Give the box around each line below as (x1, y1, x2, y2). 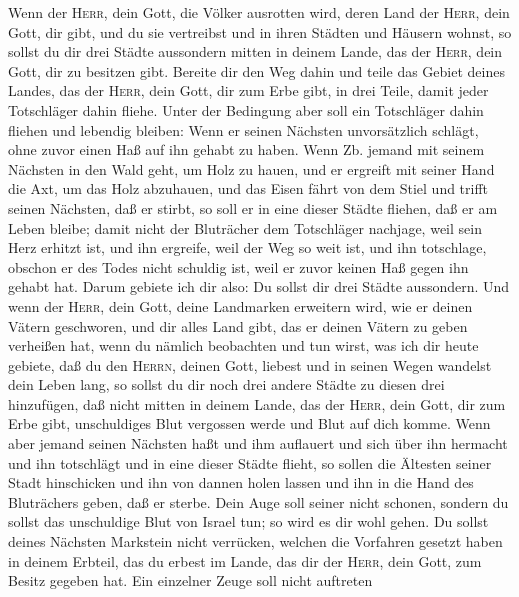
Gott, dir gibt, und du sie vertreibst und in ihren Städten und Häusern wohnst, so (8, 21, 512, 42)
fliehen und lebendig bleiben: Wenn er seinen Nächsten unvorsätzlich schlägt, (8, 119, 479, 140)
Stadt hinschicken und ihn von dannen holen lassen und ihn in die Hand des (8, 472, 474, 493)
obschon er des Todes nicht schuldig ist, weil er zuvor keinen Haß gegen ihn (8, 256, 469, 277)
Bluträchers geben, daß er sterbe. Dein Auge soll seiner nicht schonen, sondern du (8, 491, 509, 512)
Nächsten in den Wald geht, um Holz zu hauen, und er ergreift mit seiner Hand (8, 158, 495, 179)
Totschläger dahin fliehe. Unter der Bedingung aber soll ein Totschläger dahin (8, 99, 484, 120)
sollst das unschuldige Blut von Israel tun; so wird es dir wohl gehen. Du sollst (8, 511, 489, 532)
